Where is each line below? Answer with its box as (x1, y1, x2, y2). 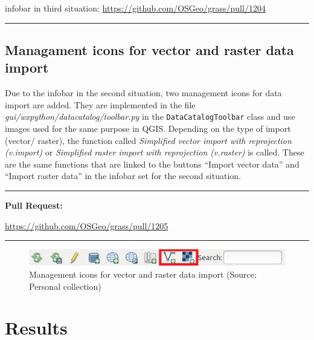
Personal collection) (29, 280, 101, 292)
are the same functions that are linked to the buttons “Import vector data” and (5, 157, 300, 170)
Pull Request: (5, 199, 63, 211)
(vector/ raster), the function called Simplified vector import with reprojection (5, 134, 292, 146)
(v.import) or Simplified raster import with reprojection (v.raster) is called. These (5, 146, 304, 159)
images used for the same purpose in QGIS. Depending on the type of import (5, 122, 291, 135)
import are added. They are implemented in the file (5, 98, 196, 111)
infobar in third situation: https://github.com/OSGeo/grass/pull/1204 (5, 2, 266, 14)
